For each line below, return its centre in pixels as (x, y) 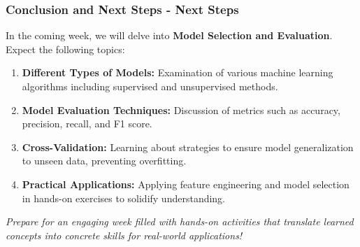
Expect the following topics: (65, 49)
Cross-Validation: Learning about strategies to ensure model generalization (188, 147)
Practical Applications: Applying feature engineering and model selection (186, 184)
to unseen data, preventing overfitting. (104, 161)
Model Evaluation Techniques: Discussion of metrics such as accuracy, (181, 110)
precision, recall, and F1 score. (87, 123)
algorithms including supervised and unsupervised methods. (150, 86)
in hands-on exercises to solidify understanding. (124, 198)
